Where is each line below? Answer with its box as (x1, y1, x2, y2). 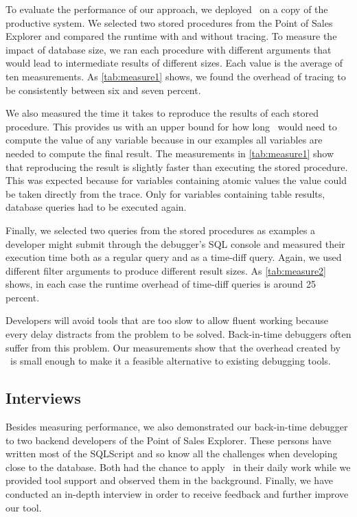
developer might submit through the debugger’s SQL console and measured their (5, 236, 345, 251)
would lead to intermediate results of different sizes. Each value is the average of (5, 56, 343, 70)
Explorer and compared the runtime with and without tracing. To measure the (5, 29, 337, 43)
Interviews (5, 387, 81, 409)
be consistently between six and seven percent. (5, 82, 201, 97)
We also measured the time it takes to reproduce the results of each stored (5, 106, 319, 120)
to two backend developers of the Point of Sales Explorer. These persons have (5, 433, 332, 447)
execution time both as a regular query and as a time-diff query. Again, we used (5, 250, 342, 264)
